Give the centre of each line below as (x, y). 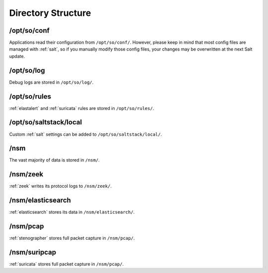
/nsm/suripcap (33, 252)
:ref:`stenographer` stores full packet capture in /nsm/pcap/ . (72, 238)
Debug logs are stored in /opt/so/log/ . (51, 82)
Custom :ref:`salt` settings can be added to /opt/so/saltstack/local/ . (86, 134)
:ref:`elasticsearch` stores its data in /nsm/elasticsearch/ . (72, 212)
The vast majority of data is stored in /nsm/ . (55, 160)
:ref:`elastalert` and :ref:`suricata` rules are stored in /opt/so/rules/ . (82, 108)
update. (17, 56)
